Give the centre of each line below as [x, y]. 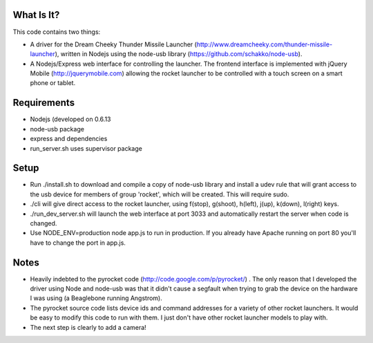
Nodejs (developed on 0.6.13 [70, 119]
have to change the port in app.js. [78, 243]
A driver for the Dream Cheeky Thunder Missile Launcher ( [113, 44]
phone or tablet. [53, 83]
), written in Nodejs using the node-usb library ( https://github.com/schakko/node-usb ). [179, 54]
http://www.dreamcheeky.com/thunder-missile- [265, 44]
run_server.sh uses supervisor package [86, 148]
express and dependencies [69, 139]
